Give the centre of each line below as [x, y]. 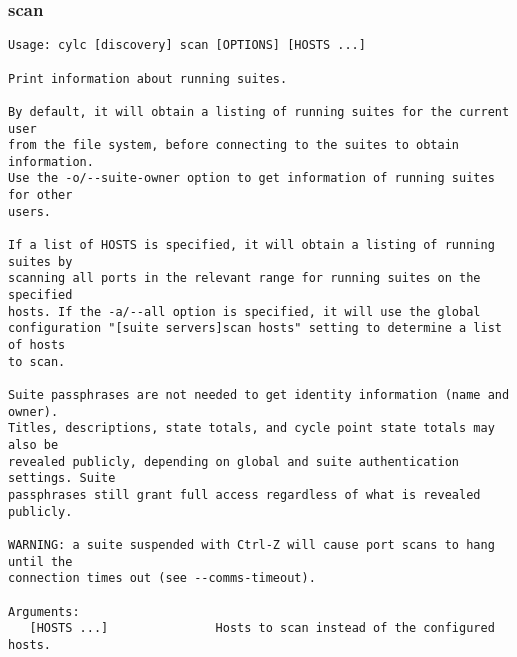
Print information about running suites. [148, 78]
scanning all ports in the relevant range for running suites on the [244, 278]
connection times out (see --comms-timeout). [162, 578]
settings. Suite [62, 478]
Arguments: [44, 611]
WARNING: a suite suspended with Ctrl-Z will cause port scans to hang [251, 544]
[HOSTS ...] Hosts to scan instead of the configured [262, 628]
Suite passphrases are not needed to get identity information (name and [259, 395]
